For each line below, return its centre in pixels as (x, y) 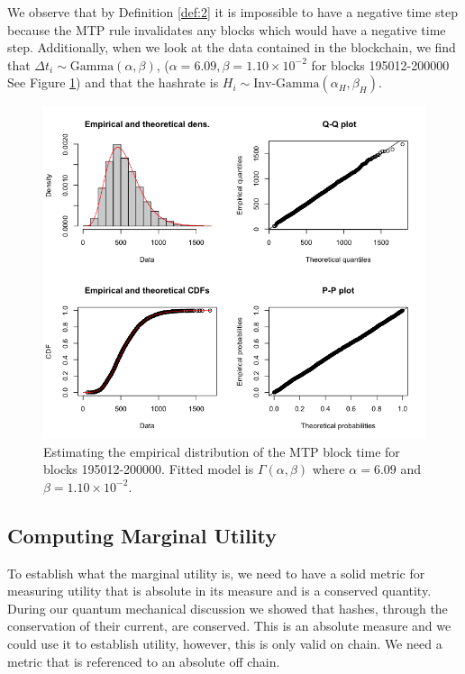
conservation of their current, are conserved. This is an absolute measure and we (229, 626)
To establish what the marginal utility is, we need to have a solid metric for (216, 573)
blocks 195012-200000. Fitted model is (149, 469)
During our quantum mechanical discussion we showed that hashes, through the (228, 608)
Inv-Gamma (287, 84)
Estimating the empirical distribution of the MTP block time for (222, 451)
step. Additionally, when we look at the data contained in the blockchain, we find (232, 47)
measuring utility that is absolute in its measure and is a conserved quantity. (219, 591)
